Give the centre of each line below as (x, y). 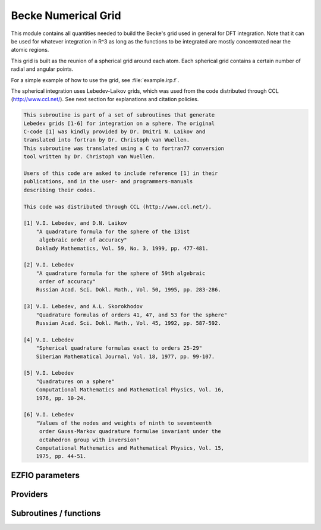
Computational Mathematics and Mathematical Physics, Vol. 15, (130, 448)
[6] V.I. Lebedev (49, 415)
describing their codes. (60, 190)
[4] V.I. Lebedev (49, 340)
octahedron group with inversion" (89, 440)
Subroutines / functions (56, 513)
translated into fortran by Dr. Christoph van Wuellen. (107, 140)
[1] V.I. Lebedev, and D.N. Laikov (75, 223)
